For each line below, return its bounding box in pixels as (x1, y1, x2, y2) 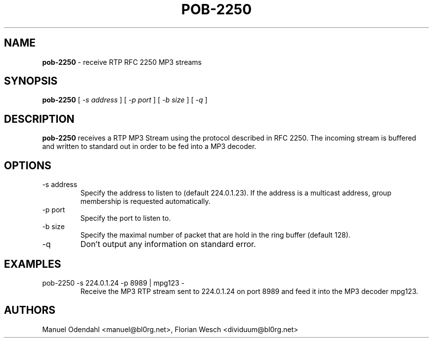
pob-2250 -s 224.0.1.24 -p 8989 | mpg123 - (42, 278, 185, 287)
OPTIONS (4, 159, 51, 172)
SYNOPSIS (4, 75, 58, 88)
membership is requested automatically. (80, 197, 211, 206)
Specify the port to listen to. (80, 214, 171, 223)
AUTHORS (4, 304, 56, 317)
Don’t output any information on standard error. (80, 239, 256, 249)
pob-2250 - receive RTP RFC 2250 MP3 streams (42, 57, 202, 66)
